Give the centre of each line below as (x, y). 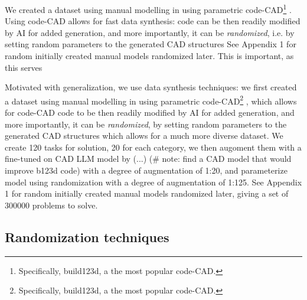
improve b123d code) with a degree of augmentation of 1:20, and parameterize (146, 170)
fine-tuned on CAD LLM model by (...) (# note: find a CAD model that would (148, 159)
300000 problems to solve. (51, 205)
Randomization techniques (87, 237)
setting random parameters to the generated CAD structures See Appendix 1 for (151, 44)
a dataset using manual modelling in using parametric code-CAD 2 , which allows (151, 100)
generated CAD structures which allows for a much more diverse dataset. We (144, 136)
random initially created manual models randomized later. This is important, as (149, 56)
